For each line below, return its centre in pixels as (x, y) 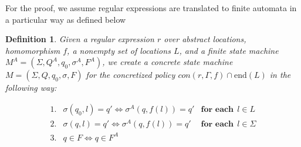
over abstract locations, (205, 39)
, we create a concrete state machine (168, 62)
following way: (31, 88)
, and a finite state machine (229, 50)
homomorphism (33, 50)
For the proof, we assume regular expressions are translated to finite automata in (151, 8)
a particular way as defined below (66, 19)
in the (280, 75)
